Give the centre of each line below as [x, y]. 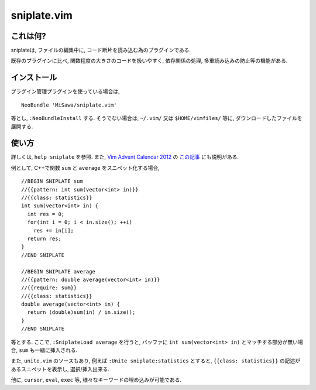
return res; [44, 238]
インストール [34, 78]
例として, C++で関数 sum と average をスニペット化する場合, [85, 167]
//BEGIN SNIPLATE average [59, 271]
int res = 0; [46, 214]
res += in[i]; [54, 230]
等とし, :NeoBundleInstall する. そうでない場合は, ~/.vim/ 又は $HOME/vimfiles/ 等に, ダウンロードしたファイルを [157, 118]
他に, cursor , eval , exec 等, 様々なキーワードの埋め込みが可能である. [96, 380]
